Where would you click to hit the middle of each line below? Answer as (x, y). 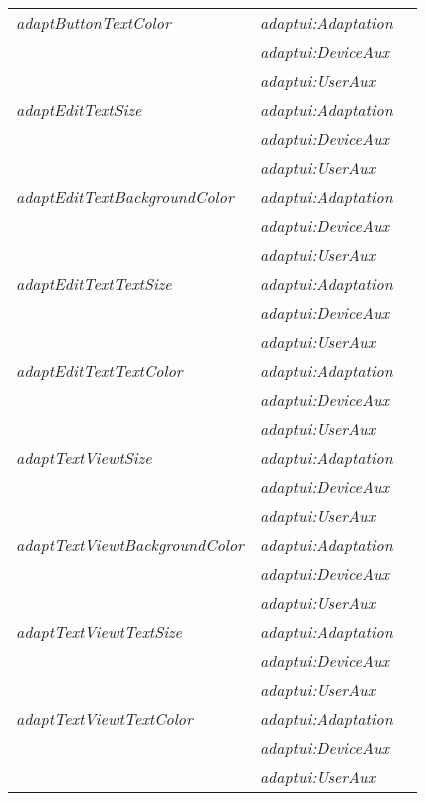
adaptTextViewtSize (84, 457)
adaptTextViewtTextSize (99, 631)
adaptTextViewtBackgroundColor (130, 544)
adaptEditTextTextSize (94, 283)
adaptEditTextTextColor (99, 370)
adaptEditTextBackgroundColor (125, 196)
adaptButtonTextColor (93, 22)
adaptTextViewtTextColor (104, 718)
